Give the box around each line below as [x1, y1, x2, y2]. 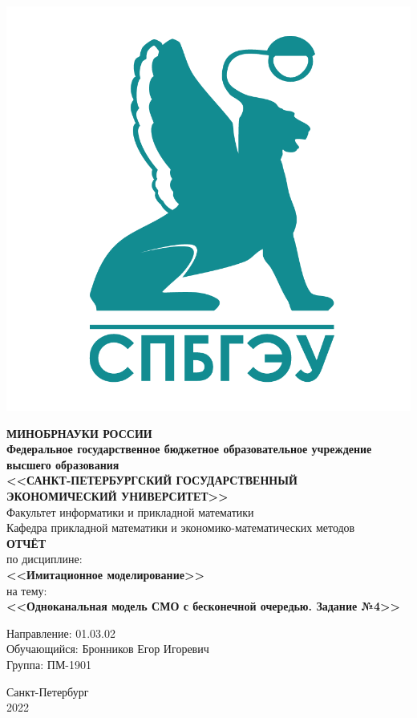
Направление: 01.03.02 [6, 624, 116, 641]
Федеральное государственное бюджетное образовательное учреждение [6, 440, 372, 457]
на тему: [6, 582, 47, 598]
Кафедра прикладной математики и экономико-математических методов [6, 519, 355, 536]
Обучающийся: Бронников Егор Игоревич [6, 640, 209, 657]
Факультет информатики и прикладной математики [6, 503, 254, 520]
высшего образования [6, 456, 119, 473]
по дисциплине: [6, 550, 83, 567]
